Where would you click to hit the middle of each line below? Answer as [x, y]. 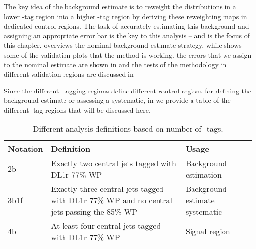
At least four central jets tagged [106, 225]
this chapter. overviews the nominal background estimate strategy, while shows [123, 45]
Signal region [208, 231]
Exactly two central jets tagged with [113, 163]
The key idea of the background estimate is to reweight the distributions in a [120, 6]
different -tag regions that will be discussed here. [77, 109]
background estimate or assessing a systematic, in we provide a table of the [117, 100]
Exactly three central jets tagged [107, 188]
